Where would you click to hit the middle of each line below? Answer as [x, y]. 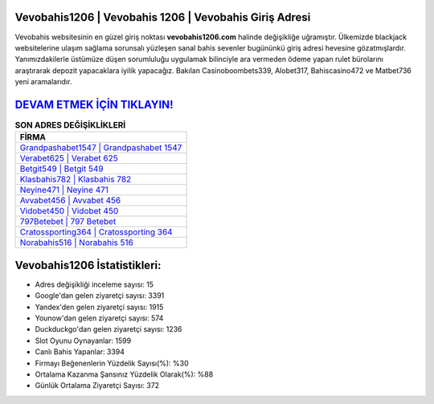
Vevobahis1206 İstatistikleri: [88, 265]
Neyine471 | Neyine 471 [64, 190]
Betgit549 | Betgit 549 [61, 169]
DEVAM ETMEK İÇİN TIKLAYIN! [94, 104]
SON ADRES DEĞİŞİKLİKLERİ [70, 125]
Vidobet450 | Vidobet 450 [69, 211]
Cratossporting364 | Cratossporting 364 [96, 232]
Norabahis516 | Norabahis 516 [77, 243]
